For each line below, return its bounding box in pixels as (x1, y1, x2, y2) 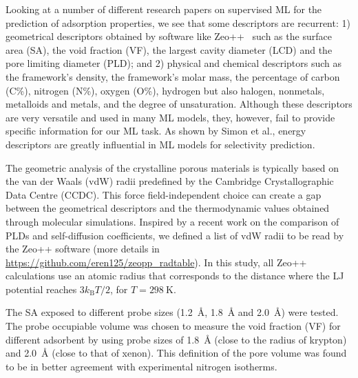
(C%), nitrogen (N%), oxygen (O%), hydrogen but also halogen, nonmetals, (6, 83, 325, 97)
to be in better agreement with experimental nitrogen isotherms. (6, 359, 277, 373)
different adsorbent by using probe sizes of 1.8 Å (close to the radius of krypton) (6, 332, 347, 346)
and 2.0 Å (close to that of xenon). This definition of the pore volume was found (6, 346, 347, 360)
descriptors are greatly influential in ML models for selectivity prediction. (6, 137, 315, 151)
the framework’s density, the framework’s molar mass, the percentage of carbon (6, 69, 340, 83)
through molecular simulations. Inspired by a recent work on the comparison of (6, 214, 339, 228)
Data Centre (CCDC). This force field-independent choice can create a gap (6, 187, 322, 201)
